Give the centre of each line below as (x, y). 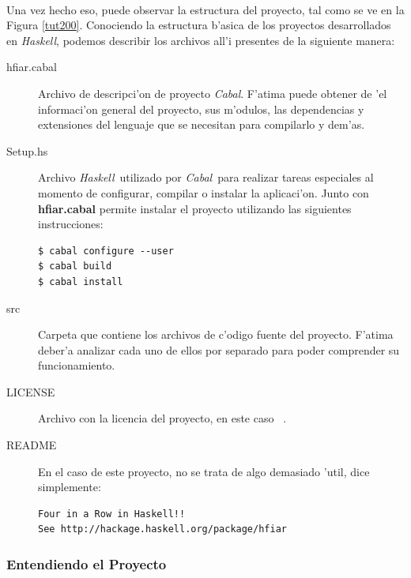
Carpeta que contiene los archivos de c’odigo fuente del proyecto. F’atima (216, 334)
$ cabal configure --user (106, 251)
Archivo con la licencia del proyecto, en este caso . (162, 418)
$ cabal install (81, 281)
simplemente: (70, 487)
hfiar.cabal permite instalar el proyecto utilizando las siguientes (195, 208)
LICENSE (31, 391)
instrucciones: (71, 224)
